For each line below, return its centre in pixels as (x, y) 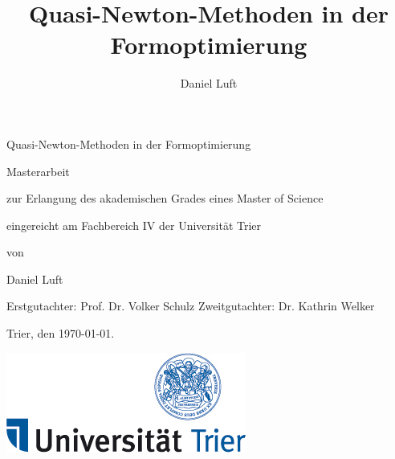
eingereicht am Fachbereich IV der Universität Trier (134, 225)
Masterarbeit (38, 171)
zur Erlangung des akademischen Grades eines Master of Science (165, 198)
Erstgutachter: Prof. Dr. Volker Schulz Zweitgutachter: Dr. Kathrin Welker (191, 306)
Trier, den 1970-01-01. (61, 333)
